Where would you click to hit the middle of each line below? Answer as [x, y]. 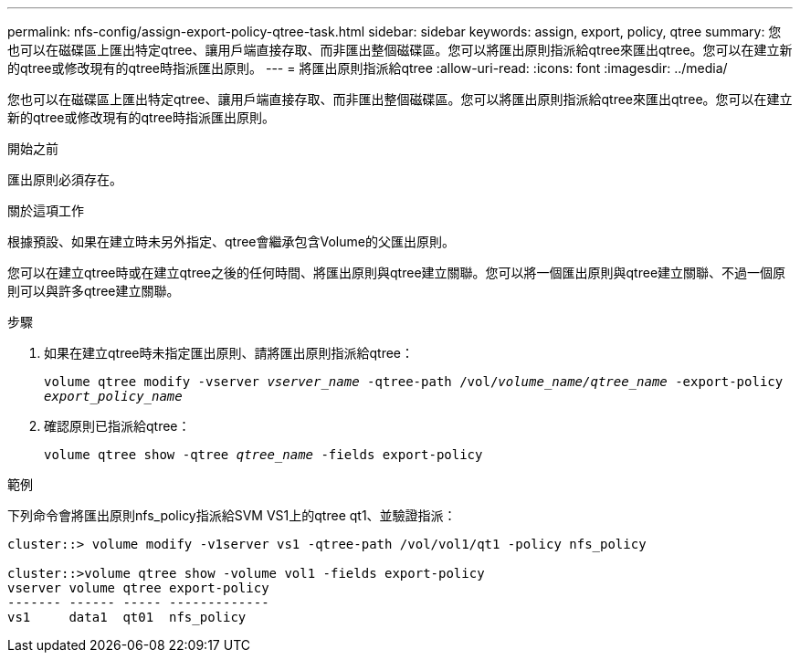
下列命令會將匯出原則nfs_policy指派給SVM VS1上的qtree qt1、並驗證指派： [232, 515]
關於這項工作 [46, 210]
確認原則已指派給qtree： [117, 426]
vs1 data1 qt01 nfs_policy [127, 617]
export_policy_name [113, 396]
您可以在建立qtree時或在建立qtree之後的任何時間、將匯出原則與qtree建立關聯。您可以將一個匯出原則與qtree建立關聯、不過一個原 [397, 272]
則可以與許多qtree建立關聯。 [94, 291]
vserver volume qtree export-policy [138, 588]
